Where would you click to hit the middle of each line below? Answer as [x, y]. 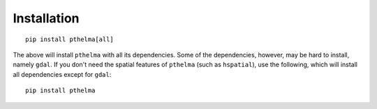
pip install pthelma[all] [70, 39]
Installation [46, 18]
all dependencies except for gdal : [62, 74]
